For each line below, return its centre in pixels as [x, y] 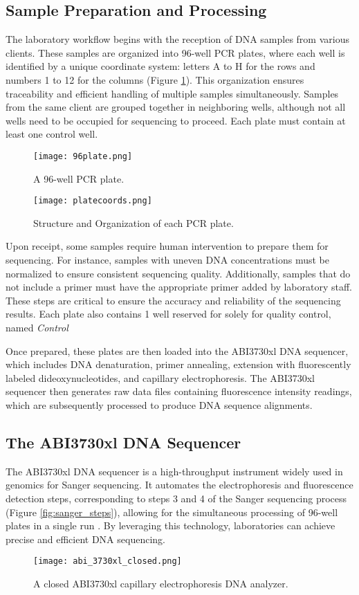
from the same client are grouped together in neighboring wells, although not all [176, 107]
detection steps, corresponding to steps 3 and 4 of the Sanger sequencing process [176, 498]
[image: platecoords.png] [93, 201]
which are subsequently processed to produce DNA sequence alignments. [159, 404]
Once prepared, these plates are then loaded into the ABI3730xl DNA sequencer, [177, 350]
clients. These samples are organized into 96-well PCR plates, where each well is [175, 52]
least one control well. [52, 134]
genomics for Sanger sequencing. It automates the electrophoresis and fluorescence [179, 485]
